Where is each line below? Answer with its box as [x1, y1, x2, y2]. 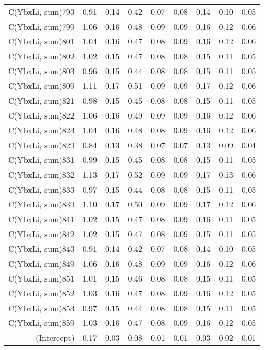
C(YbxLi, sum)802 [8, 50, 75, 62]
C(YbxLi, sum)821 [8, 95, 75, 106]
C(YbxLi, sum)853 [8, 302, 75, 314]
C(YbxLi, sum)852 [8, 287, 75, 299]
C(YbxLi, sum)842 [8, 228, 75, 240]
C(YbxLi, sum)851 [8, 272, 75, 284]
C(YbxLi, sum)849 [8, 258, 75, 269]
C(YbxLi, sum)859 [8, 317, 75, 329]
